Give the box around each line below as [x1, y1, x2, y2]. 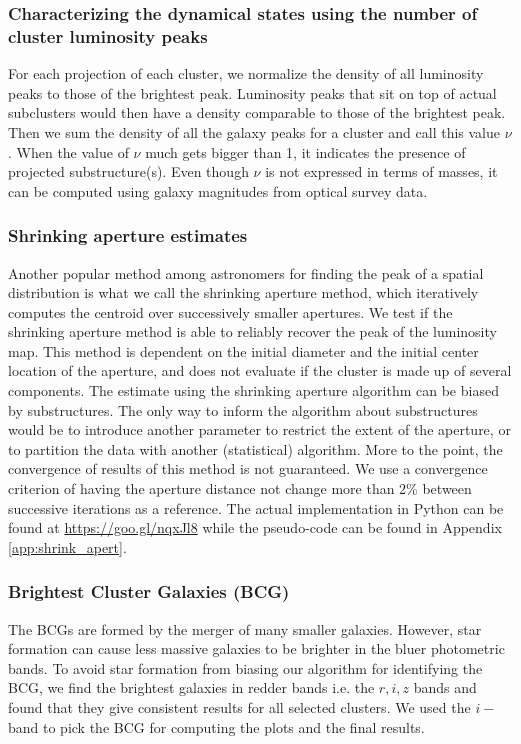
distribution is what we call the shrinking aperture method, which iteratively [8, 282, 479, 303]
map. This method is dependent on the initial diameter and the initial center [8, 340, 479, 361]
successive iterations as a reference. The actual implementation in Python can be [8, 497, 504, 518]
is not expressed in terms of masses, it [265, 161, 498, 182]
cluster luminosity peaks [8, 23, 208, 48]
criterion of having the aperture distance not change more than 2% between [8, 478, 472, 499]
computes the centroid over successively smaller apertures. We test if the [8, 301, 453, 322]
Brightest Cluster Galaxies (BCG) [8, 579, 290, 604]
